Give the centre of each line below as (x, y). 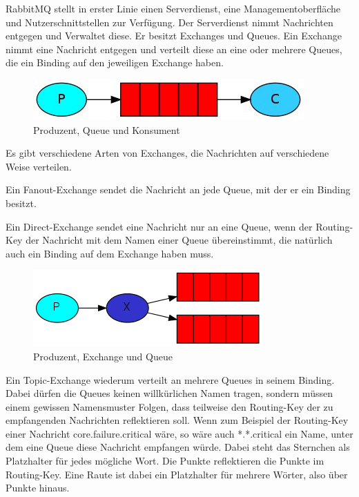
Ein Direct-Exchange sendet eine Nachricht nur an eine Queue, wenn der (159, 226)
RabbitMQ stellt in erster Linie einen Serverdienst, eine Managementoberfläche (173, 8)
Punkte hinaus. (38, 488)
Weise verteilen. (39, 166)
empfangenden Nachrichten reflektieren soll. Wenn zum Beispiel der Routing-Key (177, 420)
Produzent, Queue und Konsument (107, 129)
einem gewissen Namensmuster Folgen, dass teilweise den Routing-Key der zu (169, 406)
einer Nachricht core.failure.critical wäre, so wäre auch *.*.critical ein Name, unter (179, 433)
